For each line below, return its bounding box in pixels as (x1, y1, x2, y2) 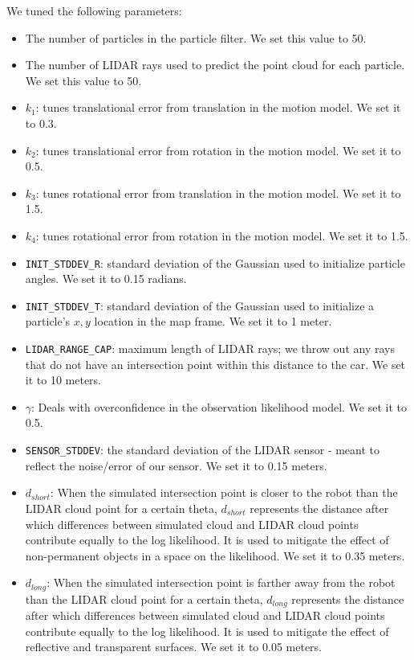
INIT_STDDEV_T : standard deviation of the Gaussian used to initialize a (25, 297, 375, 314)
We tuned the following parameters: (6, 2, 182, 18)
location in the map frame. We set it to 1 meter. (94, 313, 332, 330)
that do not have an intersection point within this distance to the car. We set (25, 355, 406, 372)
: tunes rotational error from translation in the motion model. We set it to (35, 184, 401, 201)
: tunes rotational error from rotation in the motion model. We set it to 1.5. (35, 227, 408, 244)
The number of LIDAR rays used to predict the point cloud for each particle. (25, 56, 405, 73)
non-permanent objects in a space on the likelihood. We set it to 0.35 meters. (25, 547, 405, 564)
